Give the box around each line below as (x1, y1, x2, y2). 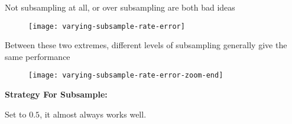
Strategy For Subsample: (5, 88, 108, 100)
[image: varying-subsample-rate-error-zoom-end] (28, 71, 223, 80)
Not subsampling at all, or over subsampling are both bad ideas (5, 1, 235, 13)
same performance (5, 50, 70, 62)
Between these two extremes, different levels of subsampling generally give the (5, 39, 287, 51)
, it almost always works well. (40, 108, 147, 120)
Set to (5, 108, 27, 120)
